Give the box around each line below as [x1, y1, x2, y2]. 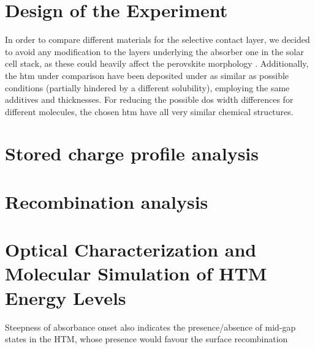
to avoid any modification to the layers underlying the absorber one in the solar [5, 45, 304, 58]
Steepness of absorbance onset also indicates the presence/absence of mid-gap [5, 320, 296, 333]
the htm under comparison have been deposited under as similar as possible [5, 69, 289, 81]
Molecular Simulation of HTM [5, 261, 267, 286]
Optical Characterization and [5, 237, 257, 262]
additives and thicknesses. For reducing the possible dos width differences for [5, 93, 294, 106]
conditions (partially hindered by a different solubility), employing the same [5, 81, 290, 94]
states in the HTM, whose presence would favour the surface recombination [5, 332, 288, 345]
